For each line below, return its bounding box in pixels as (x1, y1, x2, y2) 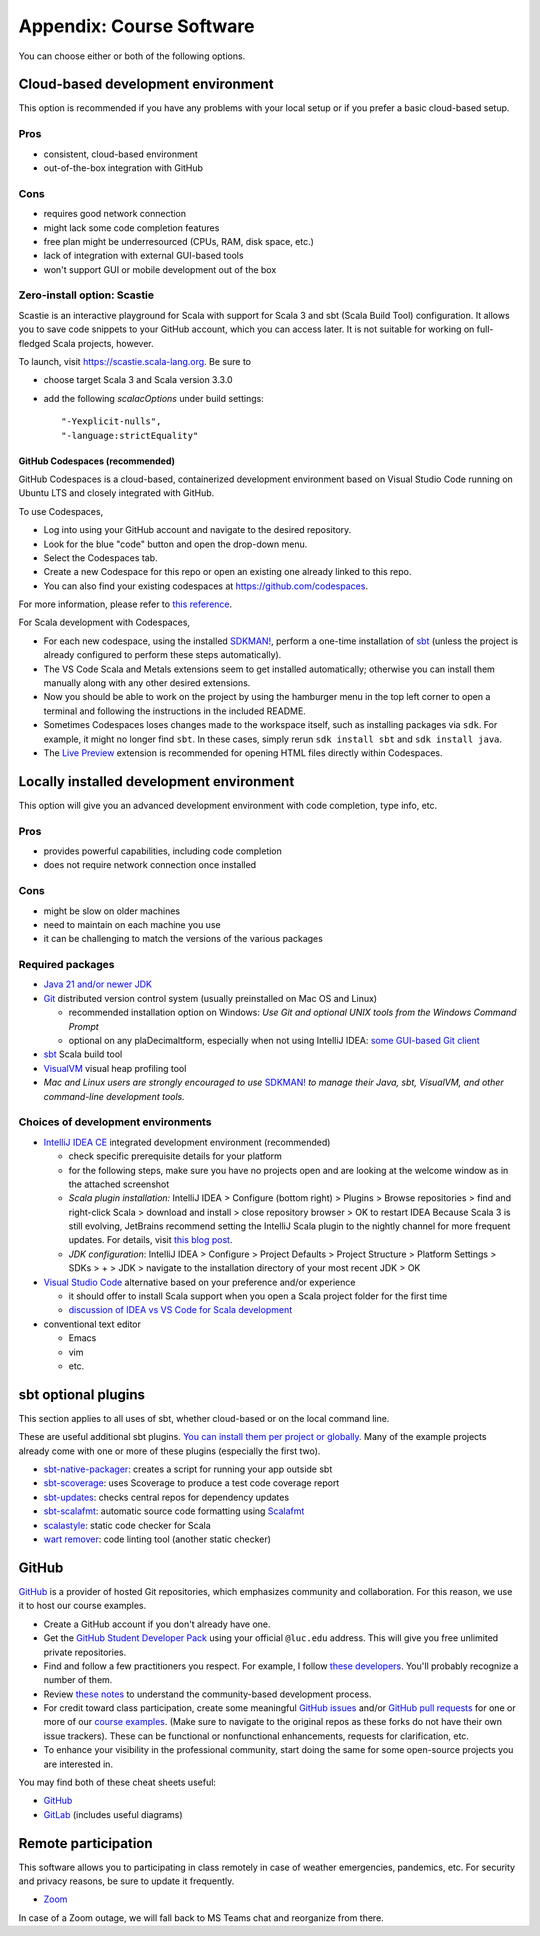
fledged (18, 337, 51, 349)
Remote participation (18, 1835, 154, 1852)
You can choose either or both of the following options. (18, 50, 246, 62)
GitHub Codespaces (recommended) (18, 455, 175, 467)
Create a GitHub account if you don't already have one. (43, 1618, 271, 1630)
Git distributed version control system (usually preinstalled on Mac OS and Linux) (43, 992, 378, 1004)
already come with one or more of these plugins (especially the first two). (18, 1445, 321, 1457)
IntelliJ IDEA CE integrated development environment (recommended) (43, 1136, 331, 1148)
